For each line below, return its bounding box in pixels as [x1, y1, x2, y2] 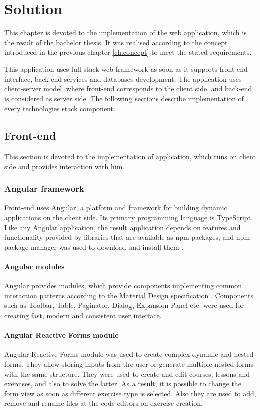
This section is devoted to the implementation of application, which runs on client [4, 151, 256, 162]
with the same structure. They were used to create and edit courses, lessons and [4, 368, 250, 379]
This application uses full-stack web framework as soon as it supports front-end [4, 63, 248, 74]
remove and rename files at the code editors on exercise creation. [4, 398, 203, 408]
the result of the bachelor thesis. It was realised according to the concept [4, 37, 228, 47]
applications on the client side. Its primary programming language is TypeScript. [4, 212, 253, 223]
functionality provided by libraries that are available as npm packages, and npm [4, 232, 250, 242]
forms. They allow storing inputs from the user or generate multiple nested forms [4, 359, 253, 369]
